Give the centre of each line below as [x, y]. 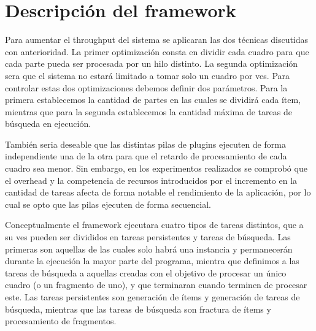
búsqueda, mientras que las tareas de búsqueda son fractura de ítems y [138, 309]
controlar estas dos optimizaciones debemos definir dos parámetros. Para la [146, 87]
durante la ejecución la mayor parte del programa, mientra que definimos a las [152, 261]
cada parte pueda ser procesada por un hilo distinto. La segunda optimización [152, 63]
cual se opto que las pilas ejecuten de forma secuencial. [108, 204]
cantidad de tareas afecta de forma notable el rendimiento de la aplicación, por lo [158, 192]
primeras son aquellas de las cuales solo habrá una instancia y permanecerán [149, 249]
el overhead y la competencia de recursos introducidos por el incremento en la [151, 180]
